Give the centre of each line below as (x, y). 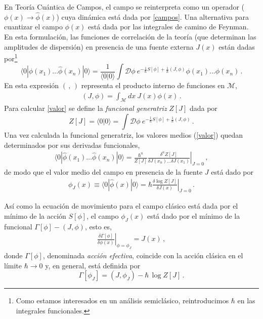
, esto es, (98, 226)
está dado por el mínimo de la (193, 216)
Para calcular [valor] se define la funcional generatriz (85, 108)
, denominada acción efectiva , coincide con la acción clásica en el (143, 255)
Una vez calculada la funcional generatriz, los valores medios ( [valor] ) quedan (124, 135)
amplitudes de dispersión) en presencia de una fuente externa (99, 46)
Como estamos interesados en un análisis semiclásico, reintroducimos (122, 301)
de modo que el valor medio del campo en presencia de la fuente (103, 172)
